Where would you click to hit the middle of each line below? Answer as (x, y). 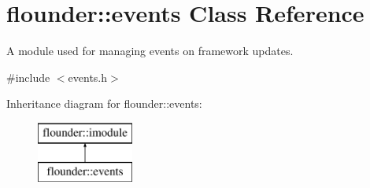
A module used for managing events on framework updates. (150, 51)
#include (28, 77)
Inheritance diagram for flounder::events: (104, 103)
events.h (88, 77)
